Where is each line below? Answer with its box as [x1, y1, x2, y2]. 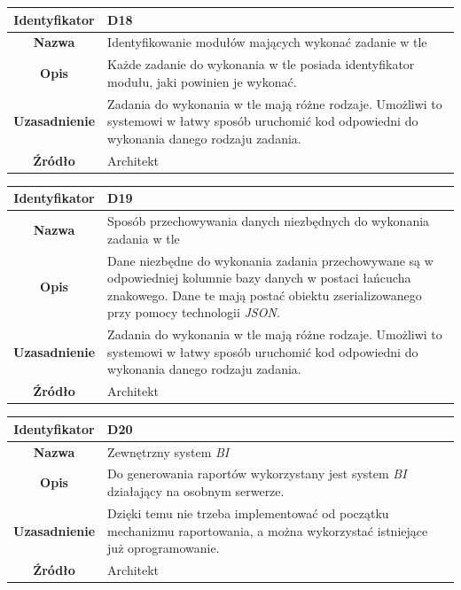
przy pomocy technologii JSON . [107, 303, 280, 322]
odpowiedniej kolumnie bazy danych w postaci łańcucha [107, 268, 411, 287]
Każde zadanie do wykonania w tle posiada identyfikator [107, 55, 415, 74]
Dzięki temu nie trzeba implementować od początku [107, 503, 389, 522]
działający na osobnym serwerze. [107, 482, 285, 501]
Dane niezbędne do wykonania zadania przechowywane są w [107, 251, 434, 269]
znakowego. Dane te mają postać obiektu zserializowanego [107, 285, 422, 304]
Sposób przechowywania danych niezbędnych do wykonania [107, 212, 430, 230]
